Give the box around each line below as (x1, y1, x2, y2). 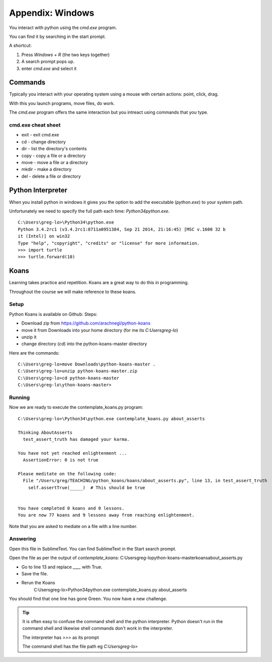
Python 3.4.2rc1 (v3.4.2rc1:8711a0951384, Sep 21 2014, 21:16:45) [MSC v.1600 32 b (18, 227, 226, 232)
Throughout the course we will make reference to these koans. (9, 289, 136, 295)
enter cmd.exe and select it (21, 66, 77, 71)
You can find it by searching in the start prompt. (9, 33, 106, 39)
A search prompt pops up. (21, 59, 75, 65)
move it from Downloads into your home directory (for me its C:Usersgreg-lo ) (21, 327, 178, 333)
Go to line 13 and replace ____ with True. (21, 564, 102, 570)
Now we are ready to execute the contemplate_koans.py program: (9, 404, 143, 410)
